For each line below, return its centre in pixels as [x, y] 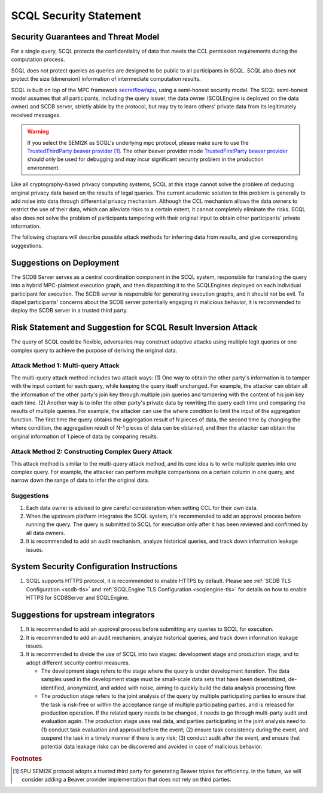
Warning [38, 132]
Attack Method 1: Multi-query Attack [65, 366]
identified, [53, 688]
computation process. [38, 59]
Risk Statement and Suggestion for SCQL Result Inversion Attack [134, 328]
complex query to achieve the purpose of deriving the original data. [94, 350]
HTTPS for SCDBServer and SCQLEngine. [77, 598]
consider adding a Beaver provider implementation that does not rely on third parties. [127, 780]
